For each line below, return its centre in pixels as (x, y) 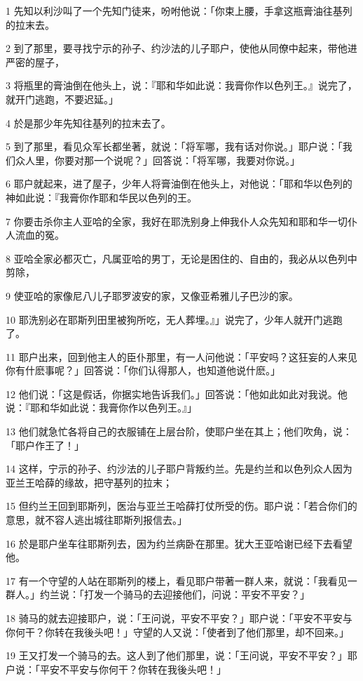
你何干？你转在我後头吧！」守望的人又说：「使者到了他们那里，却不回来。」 (177, 632)
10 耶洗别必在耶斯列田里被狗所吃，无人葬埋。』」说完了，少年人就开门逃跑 (174, 319)
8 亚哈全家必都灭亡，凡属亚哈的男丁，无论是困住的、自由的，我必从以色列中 (181, 258)
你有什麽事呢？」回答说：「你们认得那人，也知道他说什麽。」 (143, 370)
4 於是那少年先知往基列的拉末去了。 (88, 123)
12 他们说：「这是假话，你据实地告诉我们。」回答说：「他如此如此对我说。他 (177, 394)
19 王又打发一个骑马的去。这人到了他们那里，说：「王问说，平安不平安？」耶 (181, 655)
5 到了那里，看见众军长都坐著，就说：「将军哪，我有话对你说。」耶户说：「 (174, 146)
